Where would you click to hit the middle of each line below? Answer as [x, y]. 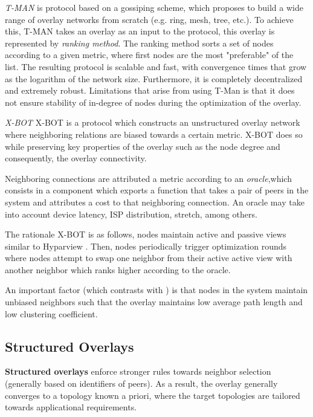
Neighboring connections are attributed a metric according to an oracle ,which [148, 178]
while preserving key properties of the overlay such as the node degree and [143, 146]
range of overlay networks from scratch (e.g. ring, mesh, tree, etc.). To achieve [149, 19]
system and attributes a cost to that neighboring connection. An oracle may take [155, 202]
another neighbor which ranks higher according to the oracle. [118, 269]
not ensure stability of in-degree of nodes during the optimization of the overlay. [153, 102]
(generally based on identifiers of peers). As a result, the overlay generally [141, 383]
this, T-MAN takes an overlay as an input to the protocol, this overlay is [140, 31]
